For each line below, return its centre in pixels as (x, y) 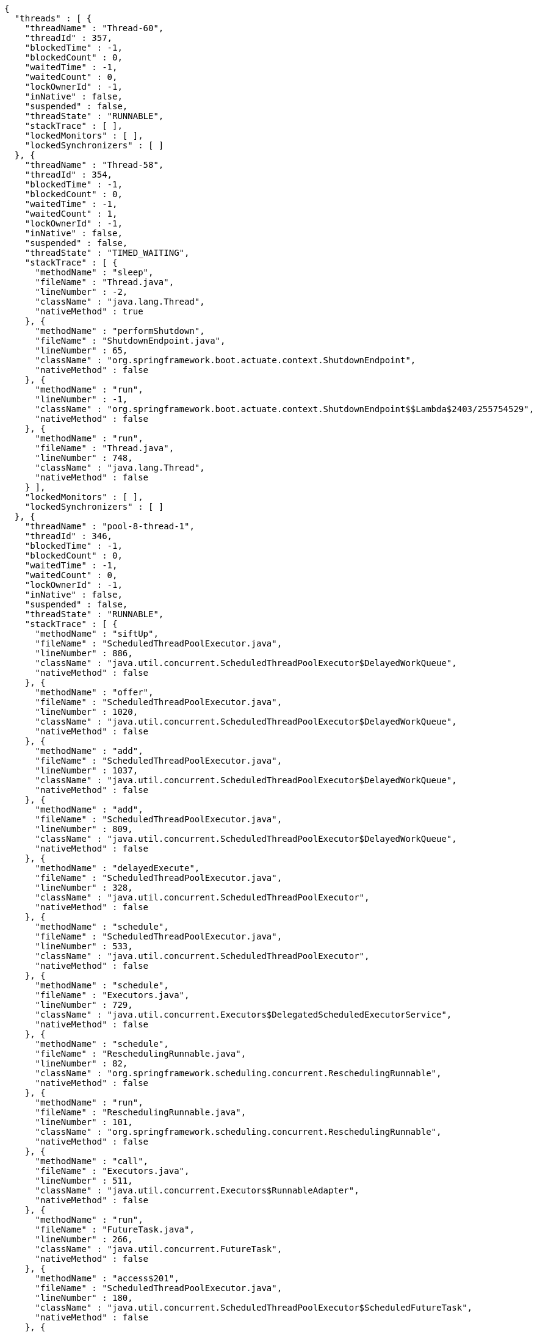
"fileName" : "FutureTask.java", (115, 1229)
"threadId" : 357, (69, 38)
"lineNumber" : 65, (81, 350)
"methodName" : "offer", (94, 692)
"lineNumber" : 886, (84, 653)
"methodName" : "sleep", (94, 272)
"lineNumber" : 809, (84, 829)
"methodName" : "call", (92, 1161)
